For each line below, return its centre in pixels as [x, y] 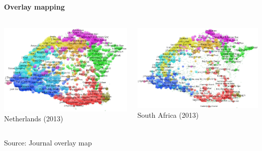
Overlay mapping [35, 6]
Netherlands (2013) [34, 119]
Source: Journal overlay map [48, 142]
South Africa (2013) [168, 115]
